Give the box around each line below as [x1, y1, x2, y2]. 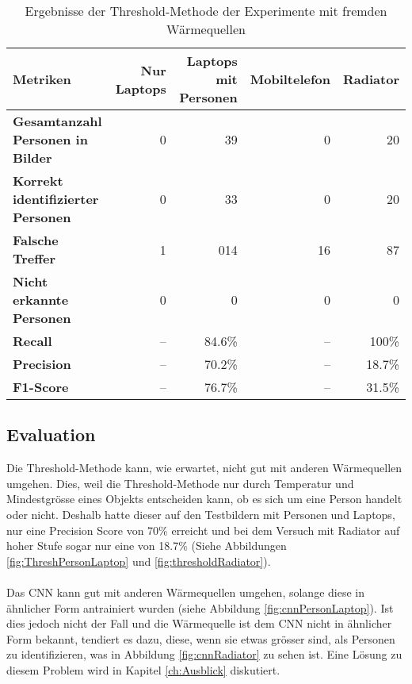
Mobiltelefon [250, 70, 330, 88]
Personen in [13, 130, 88, 148]
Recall [13, 332, 52, 350]
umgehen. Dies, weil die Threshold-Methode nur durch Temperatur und [6, 475, 354, 491]
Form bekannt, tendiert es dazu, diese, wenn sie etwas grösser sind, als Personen [6, 630, 395, 647]
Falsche [13, 231, 59, 249]
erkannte [13, 290, 69, 309]
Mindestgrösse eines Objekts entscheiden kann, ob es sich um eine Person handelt [6, 490, 402, 507]
